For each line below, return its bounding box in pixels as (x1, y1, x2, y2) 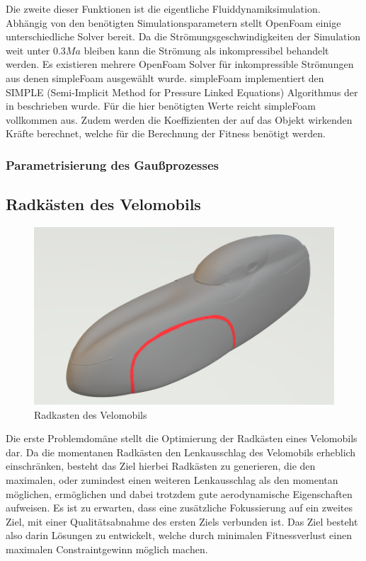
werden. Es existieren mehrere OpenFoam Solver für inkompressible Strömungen (6, 57, 354, 71)
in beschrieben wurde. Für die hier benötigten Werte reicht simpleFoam (6, 98, 316, 113)
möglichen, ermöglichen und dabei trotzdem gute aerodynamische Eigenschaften (6, 486, 353, 501)
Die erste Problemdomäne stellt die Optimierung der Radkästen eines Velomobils (6, 431, 358, 446)
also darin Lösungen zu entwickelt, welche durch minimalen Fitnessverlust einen (6, 528, 352, 543)
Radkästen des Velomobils (6, 193, 201, 215)
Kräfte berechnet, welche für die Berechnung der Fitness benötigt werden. (6, 126, 326, 141)
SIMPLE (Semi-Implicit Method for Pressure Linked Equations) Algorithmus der (6, 84, 358, 99)
